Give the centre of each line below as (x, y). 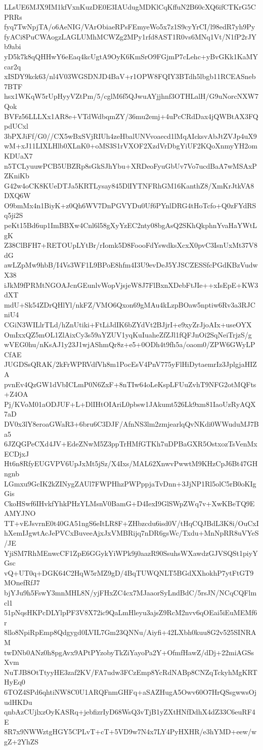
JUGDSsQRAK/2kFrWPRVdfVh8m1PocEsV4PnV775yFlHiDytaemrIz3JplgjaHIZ (130, 364)
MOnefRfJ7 (22, 583)
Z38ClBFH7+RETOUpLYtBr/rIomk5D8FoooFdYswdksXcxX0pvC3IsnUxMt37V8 (131, 245)
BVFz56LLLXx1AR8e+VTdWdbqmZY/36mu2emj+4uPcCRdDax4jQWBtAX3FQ (131, 116)
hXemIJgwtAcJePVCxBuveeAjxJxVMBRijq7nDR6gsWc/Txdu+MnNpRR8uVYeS (131, 533)
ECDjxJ (17, 453)
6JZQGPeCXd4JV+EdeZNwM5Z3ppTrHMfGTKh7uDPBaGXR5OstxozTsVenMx (131, 444)
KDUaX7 (18, 155)
